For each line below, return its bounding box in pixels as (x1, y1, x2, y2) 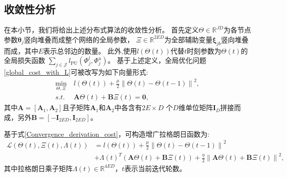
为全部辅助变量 (164, 34, 212, 44)
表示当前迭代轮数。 (124, 163, 186, 173)
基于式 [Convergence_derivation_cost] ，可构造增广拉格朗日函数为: (4, 128, 209, 139)
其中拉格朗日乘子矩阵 (4, 163, 73, 173)
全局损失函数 (4, 55, 45, 65)
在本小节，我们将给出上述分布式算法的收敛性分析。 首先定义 (4, 25, 199, 35)
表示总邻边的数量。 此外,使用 (43, 45, 137, 56)
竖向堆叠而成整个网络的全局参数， (24, 34, 134, 44)
